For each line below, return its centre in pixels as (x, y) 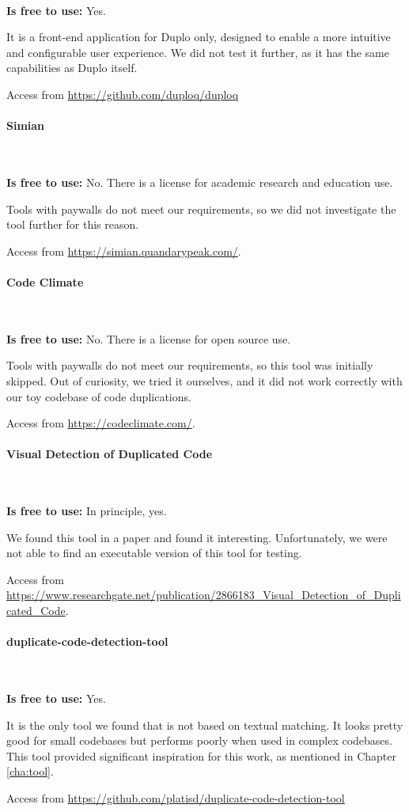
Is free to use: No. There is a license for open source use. (149, 338)
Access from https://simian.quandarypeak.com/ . (124, 250)
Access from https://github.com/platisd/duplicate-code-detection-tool (176, 798)
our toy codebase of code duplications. (99, 396)
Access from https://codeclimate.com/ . (101, 423)
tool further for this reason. (73, 224)
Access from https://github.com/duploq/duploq (123, 94)
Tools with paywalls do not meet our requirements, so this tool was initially (190, 365)
